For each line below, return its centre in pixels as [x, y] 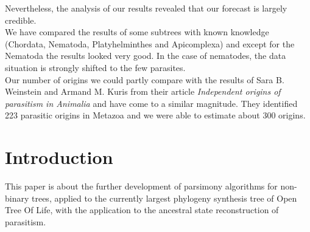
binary [17, 198]
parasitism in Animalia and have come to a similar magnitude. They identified [151, 103]
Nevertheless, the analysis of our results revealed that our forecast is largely [146, 8]
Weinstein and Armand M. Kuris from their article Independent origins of [143, 91]
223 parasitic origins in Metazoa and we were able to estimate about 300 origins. [155, 115]
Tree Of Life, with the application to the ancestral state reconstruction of [142, 210]
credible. [21, 20]
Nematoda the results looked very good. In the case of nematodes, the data [146, 56]
